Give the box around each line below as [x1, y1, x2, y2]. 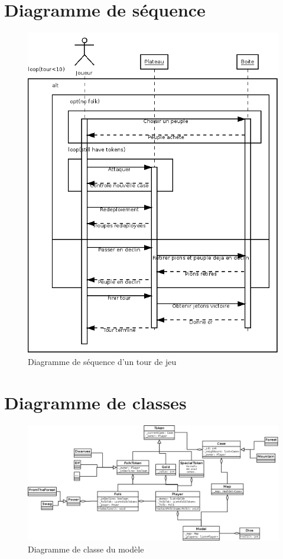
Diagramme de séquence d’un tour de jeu [28, 355, 177, 367]
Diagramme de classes [4, 390, 187, 414]
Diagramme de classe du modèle [28, 542, 144, 555]
